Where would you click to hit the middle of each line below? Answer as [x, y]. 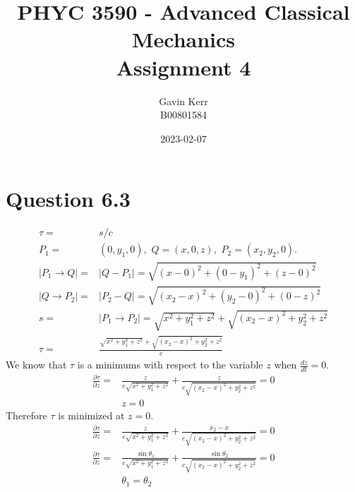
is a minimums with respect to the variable [170, 365]
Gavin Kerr [183, 101]
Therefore [26, 415]
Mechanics [183, 39]
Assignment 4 [183, 67]
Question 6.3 [68, 199]
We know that [36, 365]
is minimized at [91, 415]
